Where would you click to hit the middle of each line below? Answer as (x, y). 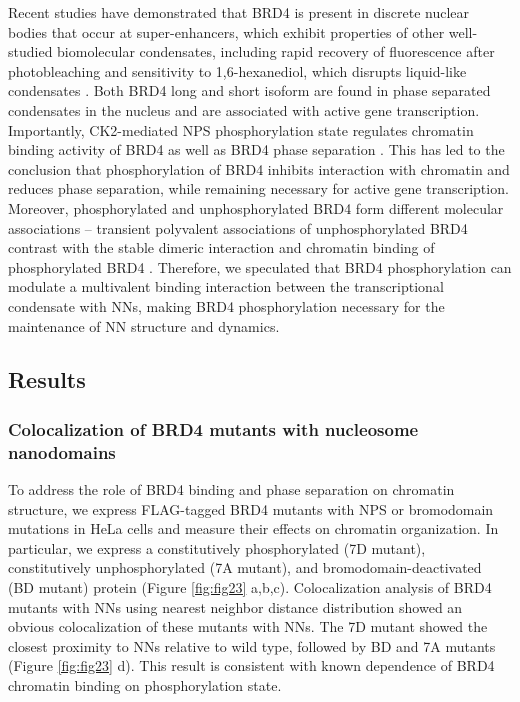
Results (47, 379)
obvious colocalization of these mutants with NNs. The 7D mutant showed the (248, 626)
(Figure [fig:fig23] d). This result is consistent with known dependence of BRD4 (251, 665)
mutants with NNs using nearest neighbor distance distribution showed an (235, 606)
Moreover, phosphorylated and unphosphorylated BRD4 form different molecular (256, 207)
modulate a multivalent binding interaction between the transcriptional (226, 286)
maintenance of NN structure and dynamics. (144, 325)
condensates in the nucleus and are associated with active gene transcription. (244, 109)
